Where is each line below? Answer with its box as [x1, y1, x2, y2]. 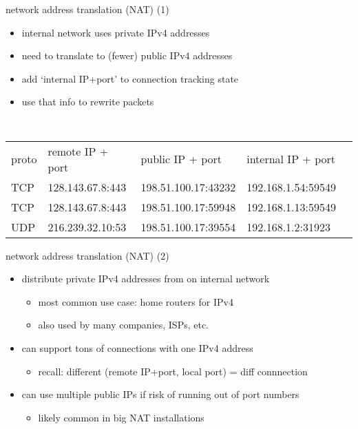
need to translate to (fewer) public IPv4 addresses [21, 48, 233, 63]
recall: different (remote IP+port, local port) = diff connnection [38, 364, 308, 378]
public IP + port [140, 151, 222, 167]
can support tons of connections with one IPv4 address [21, 341, 253, 355]
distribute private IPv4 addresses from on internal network [21, 271, 270, 286]
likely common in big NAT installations [38, 410, 204, 424]
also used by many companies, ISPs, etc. [38, 317, 209, 332]
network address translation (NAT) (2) [6, 248, 169, 262]
